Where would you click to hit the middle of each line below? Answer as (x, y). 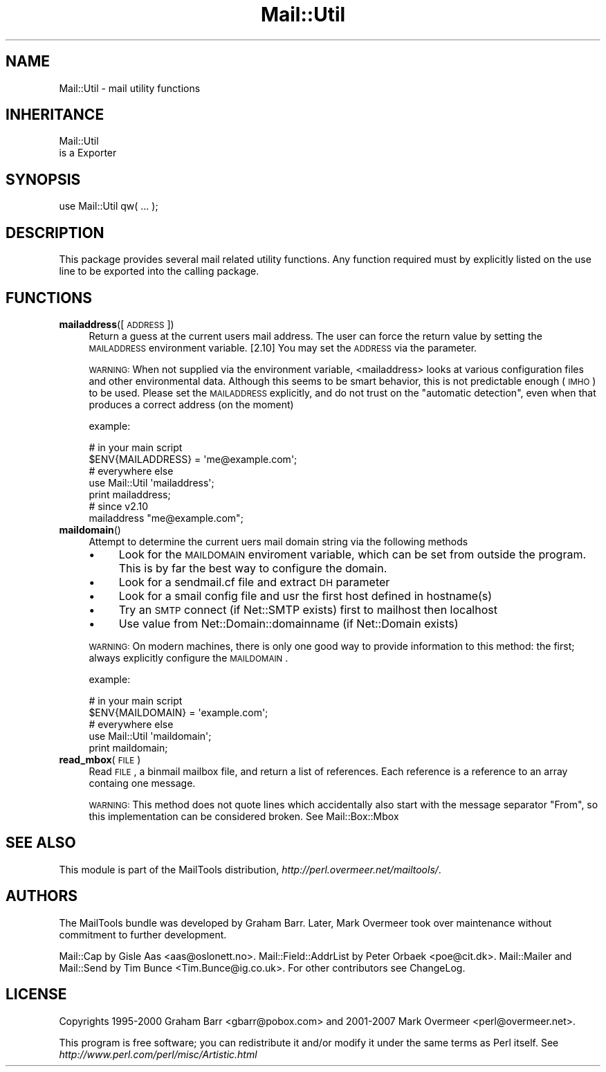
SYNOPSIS (43, 179)
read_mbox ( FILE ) (100, 759)
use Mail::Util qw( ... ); (109, 206)
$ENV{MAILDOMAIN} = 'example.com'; (178, 712)
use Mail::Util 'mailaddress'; (151, 482)
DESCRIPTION (55, 233)
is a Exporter (88, 153)
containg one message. (142, 783)
